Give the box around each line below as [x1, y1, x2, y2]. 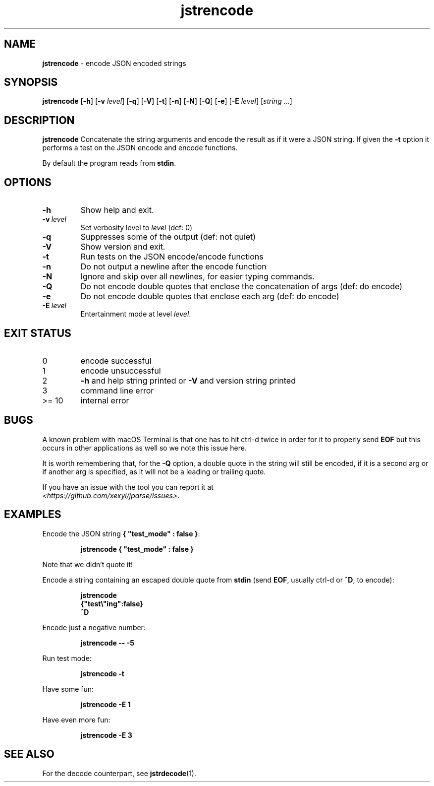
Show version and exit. [80, 242, 165, 252]
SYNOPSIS [4, 76, 58, 89]
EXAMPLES [4, 508, 61, 521]
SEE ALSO [4, 748, 54, 761]
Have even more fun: [42, 715, 110, 724]
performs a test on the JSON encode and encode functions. [42, 143, 238, 152]
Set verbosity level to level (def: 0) [80, 223, 193, 232]
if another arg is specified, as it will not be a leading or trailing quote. [42, 467, 266, 476]
